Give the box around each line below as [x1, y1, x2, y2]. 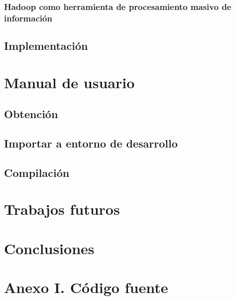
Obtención [4, 106, 58, 122]
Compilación [4, 164, 70, 180]
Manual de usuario [4, 72, 135, 92]
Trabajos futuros [4, 199, 120, 219]
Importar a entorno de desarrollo [4, 136, 178, 151]
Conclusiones [4, 238, 95, 258]
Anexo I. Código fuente [4, 277, 168, 298]
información [4, 11, 52, 24]
